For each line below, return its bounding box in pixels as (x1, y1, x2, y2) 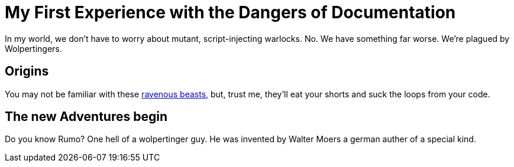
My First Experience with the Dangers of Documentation (5, 2, 456, 22)
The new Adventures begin (5, 109, 167, 125)
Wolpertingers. (5, 43, 62, 54)
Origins (5, 64, 49, 79)
